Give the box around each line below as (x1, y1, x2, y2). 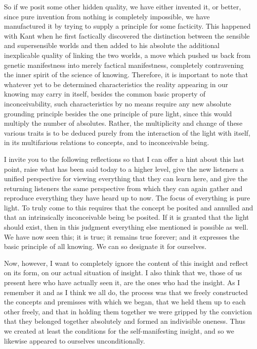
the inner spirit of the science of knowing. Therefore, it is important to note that (4, 69, 248, 80)
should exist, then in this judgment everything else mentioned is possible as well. (4, 222, 249, 232)
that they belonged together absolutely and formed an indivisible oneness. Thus (4, 316, 246, 326)
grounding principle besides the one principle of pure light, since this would (4, 108, 232, 118)
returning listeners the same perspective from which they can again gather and (4, 183, 243, 193)
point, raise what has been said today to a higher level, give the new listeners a (4, 163, 244, 174)
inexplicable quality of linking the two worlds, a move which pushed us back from (4, 50, 251, 60)
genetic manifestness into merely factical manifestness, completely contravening (4, 59, 244, 70)
